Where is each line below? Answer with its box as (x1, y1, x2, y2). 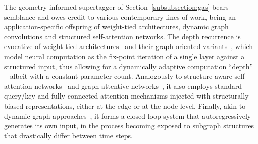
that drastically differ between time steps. (4, 130, 133, 140)
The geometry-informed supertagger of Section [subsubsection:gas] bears (4, 2, 229, 12)
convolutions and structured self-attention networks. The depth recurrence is (4, 31, 241, 41)
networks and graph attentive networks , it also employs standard (34, 80, 242, 91)
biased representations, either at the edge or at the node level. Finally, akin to (4, 100, 246, 111)
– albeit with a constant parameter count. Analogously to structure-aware (4, 71, 232, 81)
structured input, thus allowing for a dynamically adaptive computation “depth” (4, 61, 253, 71)
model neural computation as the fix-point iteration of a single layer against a (4, 51, 245, 61)
